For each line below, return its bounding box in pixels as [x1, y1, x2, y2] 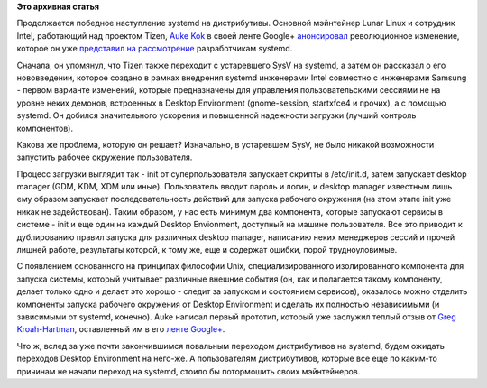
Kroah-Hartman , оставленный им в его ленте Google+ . [16, 324, 225, 335]
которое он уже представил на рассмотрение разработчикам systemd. [16, 43, 293, 54]
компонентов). [16, 123, 74, 134]
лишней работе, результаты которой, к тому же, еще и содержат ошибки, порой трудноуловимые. [16, 245, 398, 255]
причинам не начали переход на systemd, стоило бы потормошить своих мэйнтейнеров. [16, 365, 361, 376]
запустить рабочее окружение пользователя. [16, 152, 193, 162]
